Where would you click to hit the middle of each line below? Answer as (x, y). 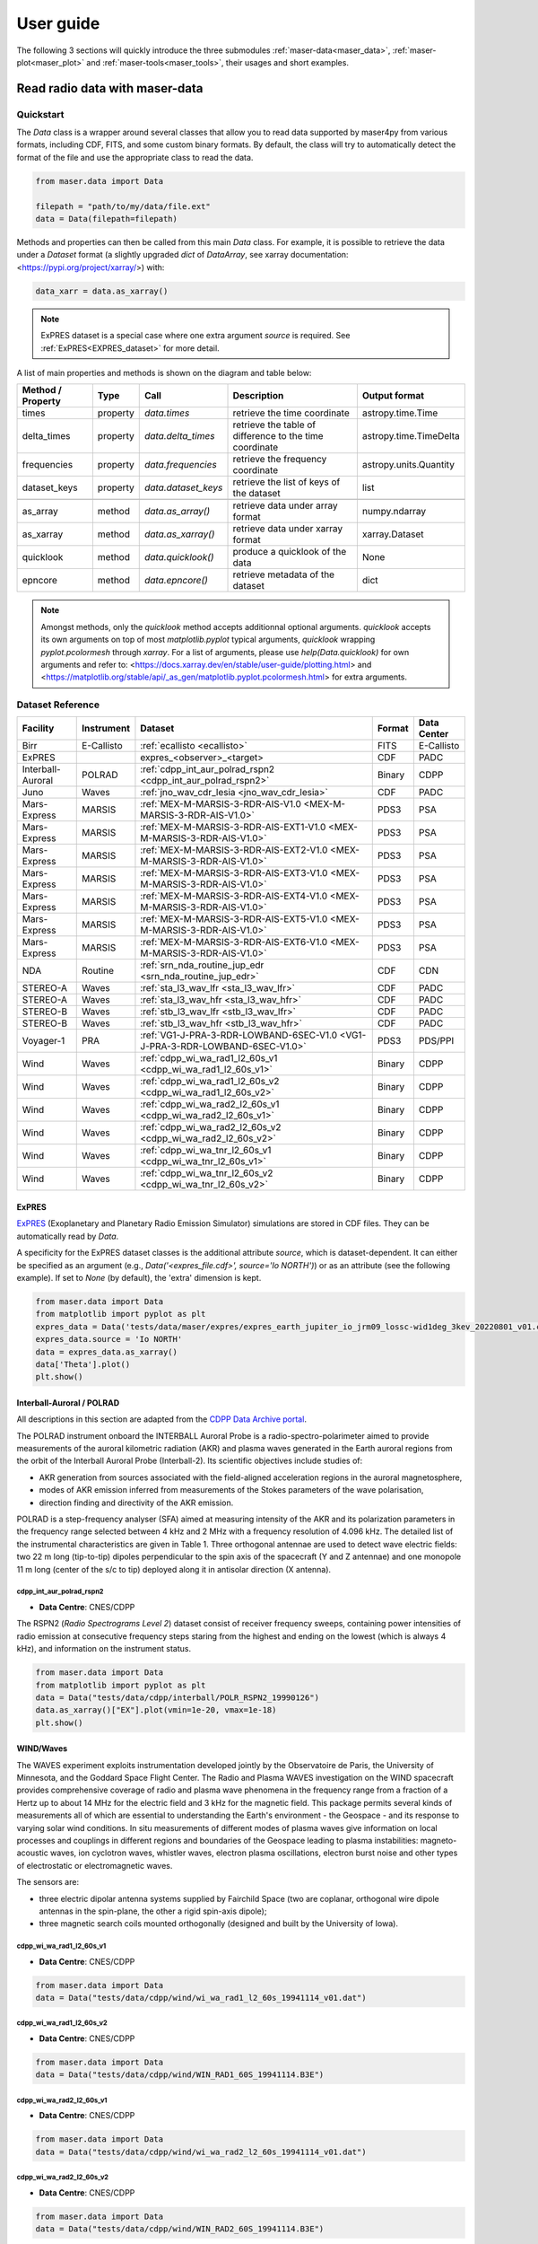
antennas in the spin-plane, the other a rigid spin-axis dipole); (153, 1911)
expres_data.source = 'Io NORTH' (109, 1339)
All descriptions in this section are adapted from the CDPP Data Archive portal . (161, 1419)
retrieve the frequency (280, 460)
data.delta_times (179, 436)
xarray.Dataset (393, 534)
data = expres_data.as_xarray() (107, 1352)
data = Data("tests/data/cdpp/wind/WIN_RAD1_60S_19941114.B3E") (180, 2075)
